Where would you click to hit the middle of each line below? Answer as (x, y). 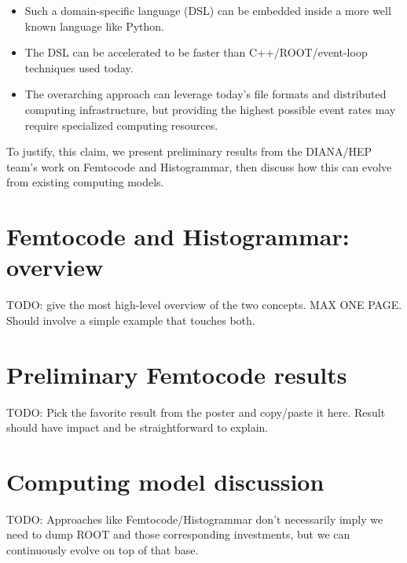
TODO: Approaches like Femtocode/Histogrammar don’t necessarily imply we (195, 519)
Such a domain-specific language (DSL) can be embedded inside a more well (208, 10)
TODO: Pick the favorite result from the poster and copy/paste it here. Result (196, 412)
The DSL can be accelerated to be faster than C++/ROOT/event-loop (196, 52)
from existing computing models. (85, 182)
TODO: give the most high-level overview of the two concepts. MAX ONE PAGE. (204, 305)
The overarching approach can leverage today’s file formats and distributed (205, 94)
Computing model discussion (165, 481)
